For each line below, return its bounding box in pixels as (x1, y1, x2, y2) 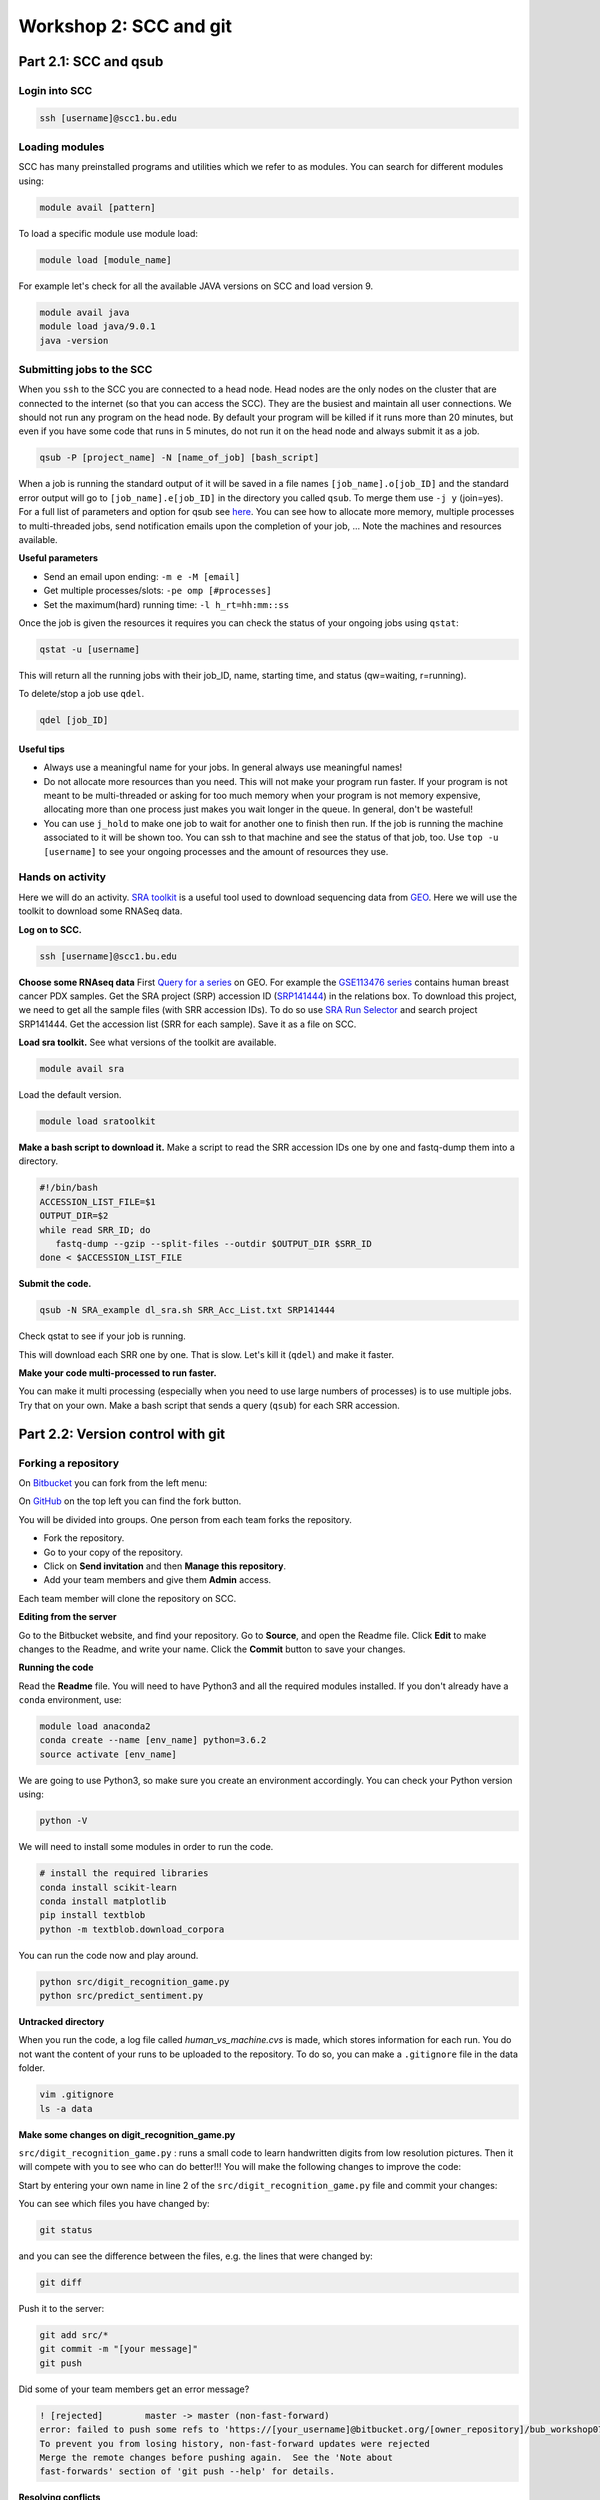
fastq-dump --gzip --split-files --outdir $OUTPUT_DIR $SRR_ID (55, 1238, 372, 1249)
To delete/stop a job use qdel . (18, 688, 145, 700)
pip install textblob (39, 1910, 146, 1921)
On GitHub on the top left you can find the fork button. (18, 1495, 242, 1507)
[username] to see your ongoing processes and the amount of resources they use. (43, 845, 389, 857)
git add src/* (39, 2330, 109, 2341)
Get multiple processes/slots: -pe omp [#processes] (43, 585, 272, 597)
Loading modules (18, 140, 105, 154)
